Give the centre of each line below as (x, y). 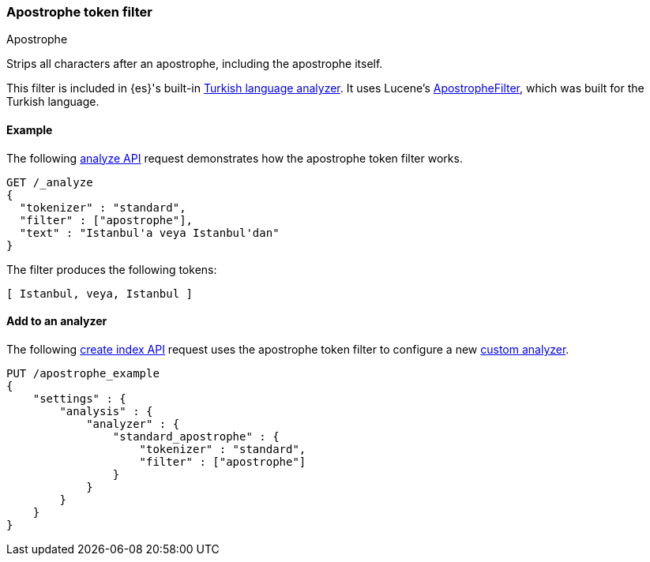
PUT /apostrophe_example (83, 373)
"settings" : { (79, 398)
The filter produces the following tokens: (112, 269)
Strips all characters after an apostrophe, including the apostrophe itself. (195, 64)
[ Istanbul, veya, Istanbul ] (100, 293)
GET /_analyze (50, 182)
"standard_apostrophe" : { (196, 436)
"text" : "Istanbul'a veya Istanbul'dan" (149, 232)
